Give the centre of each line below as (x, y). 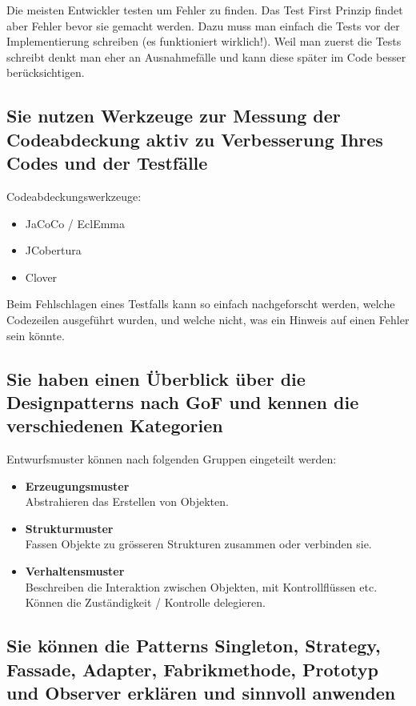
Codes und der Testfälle (107, 163)
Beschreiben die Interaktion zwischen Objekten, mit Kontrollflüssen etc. (201, 586)
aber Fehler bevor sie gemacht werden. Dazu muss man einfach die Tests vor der (203, 25)
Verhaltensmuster (75, 571)
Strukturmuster (69, 528)
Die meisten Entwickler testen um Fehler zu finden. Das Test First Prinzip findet (205, 10)
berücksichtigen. (46, 72)
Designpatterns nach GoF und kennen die (183, 401)
